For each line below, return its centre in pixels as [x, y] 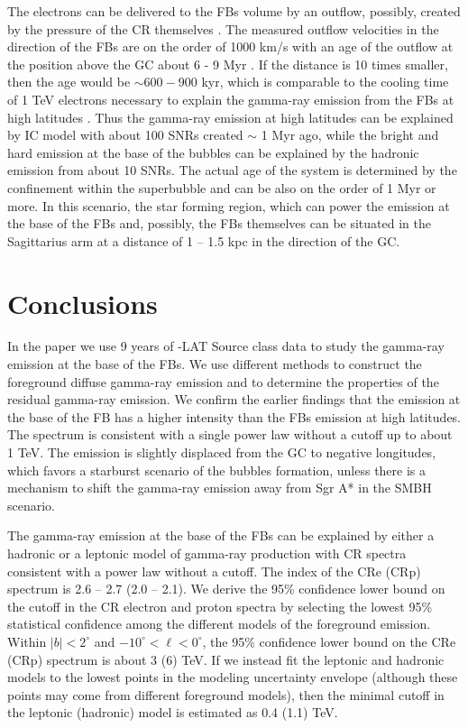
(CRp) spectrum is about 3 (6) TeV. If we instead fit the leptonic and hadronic [226, 659]
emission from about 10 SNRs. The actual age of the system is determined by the [232, 170]
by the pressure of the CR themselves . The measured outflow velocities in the [223, 28]
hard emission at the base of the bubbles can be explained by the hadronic [213, 152]
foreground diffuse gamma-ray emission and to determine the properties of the [223, 381]
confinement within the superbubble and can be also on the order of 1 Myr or [222, 187]
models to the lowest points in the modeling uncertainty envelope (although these [233, 677]
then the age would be [69, 82]
